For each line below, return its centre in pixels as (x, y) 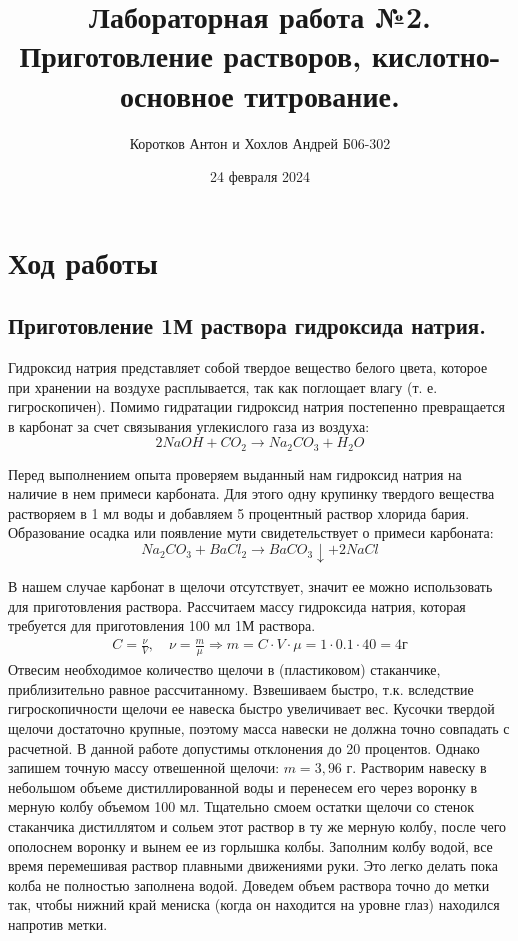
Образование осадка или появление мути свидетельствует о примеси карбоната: (251, 532)
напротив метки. (58, 923)
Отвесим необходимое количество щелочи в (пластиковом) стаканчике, (224, 669)
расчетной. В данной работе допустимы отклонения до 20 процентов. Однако (244, 747)
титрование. (322, 94)
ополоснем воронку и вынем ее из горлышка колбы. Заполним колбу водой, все (250, 845)
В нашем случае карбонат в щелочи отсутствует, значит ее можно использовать (250, 586)
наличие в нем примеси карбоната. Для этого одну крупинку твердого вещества (251, 493)
